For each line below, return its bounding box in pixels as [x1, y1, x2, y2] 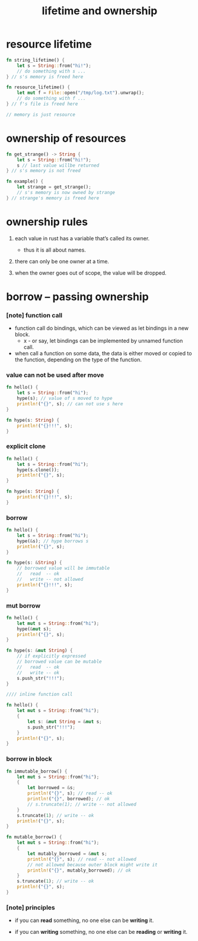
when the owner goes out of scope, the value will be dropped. [14, 269, 167, 276]
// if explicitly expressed [17, 653, 86, 659]
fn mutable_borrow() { [6, 834, 62, 840]
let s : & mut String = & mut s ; [27, 719, 102, 724]
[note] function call [6, 311, 63, 319]
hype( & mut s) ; [17, 626, 52, 632]
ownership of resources [6, 132, 126, 145]
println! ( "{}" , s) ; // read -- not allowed [27, 856, 136, 862]
